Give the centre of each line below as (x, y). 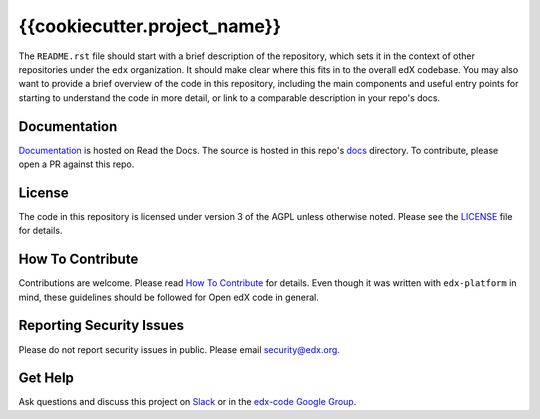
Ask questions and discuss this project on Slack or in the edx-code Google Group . (187, 402)
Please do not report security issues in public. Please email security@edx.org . (179, 349)
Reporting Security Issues (101, 325)
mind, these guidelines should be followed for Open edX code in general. (169, 297)
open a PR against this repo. (76, 164)
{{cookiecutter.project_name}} (150, 26)
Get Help (46, 378)
